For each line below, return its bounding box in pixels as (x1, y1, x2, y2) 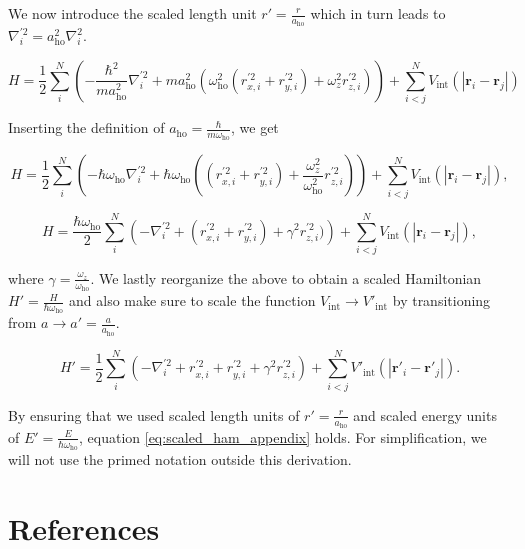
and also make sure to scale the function (69, 290, 316, 311)
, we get (231, 117, 279, 138)
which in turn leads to (310, 3, 446, 23)
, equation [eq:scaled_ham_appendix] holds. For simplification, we (79, 426, 487, 447)
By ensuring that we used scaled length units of (8, 404, 300, 425)
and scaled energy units (353, 404, 497, 425)
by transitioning (392, 290, 491, 311)
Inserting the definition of (8, 117, 165, 138)
